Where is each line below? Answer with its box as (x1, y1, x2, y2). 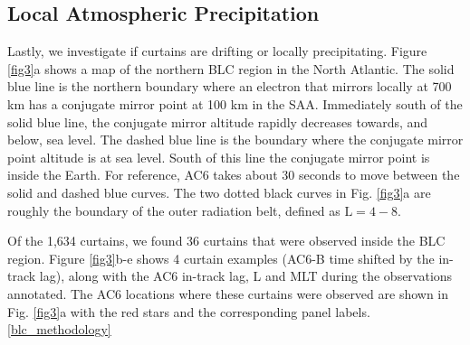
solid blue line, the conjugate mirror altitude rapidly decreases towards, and (7, 112, 428, 131)
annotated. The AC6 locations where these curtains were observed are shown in (7, 284, 449, 303)
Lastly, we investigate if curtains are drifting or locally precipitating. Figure (7, 42, 427, 61)
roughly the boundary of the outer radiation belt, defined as (7, 200, 341, 219)
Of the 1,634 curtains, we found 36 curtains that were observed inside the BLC (7, 231, 446, 250)
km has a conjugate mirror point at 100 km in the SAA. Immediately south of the (7, 94, 463, 113)
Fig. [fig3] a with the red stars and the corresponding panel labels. (7, 302, 370, 321)
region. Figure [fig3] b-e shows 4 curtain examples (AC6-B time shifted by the (7, 248, 435, 267)
